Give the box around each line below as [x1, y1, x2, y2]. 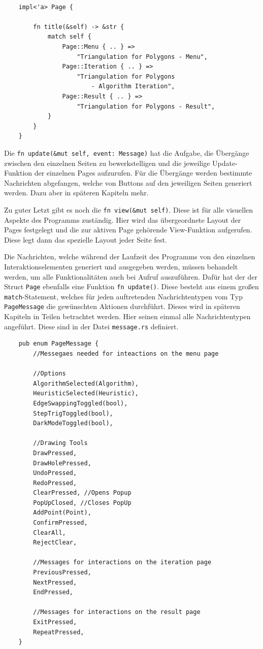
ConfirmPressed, [33, 519, 88, 527]
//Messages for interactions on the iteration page [33, 559, 212, 566]
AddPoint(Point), [33, 509, 91, 517]
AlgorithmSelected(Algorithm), [33, 380, 139, 387]
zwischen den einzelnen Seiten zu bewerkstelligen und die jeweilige [4, 157, 210, 168]
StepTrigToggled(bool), [33, 409, 113, 417]
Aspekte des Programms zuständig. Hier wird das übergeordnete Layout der [4, 214, 241, 225]
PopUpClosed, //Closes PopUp [33, 499, 131, 506]
